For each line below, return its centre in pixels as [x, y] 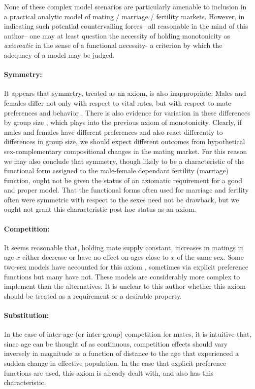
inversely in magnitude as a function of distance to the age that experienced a [122, 353]
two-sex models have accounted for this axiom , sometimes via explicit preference [126, 267]
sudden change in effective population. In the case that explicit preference [115, 363]
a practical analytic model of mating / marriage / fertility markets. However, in [124, 16]
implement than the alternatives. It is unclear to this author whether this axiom [125, 286]
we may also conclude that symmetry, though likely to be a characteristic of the [124, 161]
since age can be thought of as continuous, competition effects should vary [116, 343]
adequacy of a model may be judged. [59, 55]
